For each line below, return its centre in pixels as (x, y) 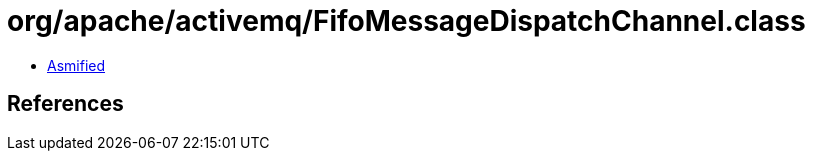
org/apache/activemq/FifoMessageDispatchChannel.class (406, 21)
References (65, 104)
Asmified (76, 65)
